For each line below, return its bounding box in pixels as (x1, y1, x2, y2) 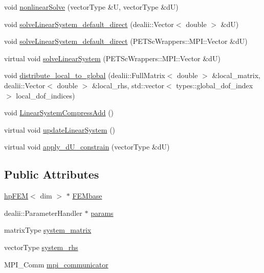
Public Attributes (4, 166, 99, 182)
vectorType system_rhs (4, 241, 78, 252)
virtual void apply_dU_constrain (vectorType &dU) (4, 141, 170, 152)
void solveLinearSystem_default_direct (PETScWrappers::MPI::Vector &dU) (4, 36, 248, 46)
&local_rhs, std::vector (92, 80, 164, 90)
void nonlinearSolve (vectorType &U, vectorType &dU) (4, 2, 179, 12)
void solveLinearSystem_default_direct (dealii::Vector (4, 18, 174, 29)
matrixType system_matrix (4, 225, 92, 235)
